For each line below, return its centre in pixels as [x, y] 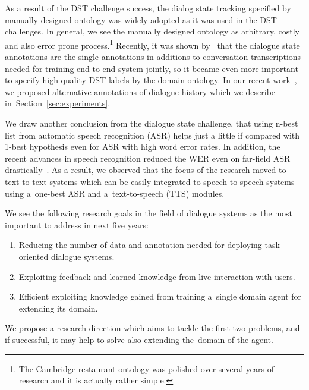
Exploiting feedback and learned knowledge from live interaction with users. [157, 276]
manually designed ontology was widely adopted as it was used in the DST [141, 19]
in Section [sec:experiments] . [58, 103]
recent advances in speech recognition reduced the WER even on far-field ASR [148, 158]
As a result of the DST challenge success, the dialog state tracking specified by [148, 8]
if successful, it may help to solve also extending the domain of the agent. [139, 339]
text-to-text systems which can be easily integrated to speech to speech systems [150, 181]
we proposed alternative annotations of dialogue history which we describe [140, 91]
